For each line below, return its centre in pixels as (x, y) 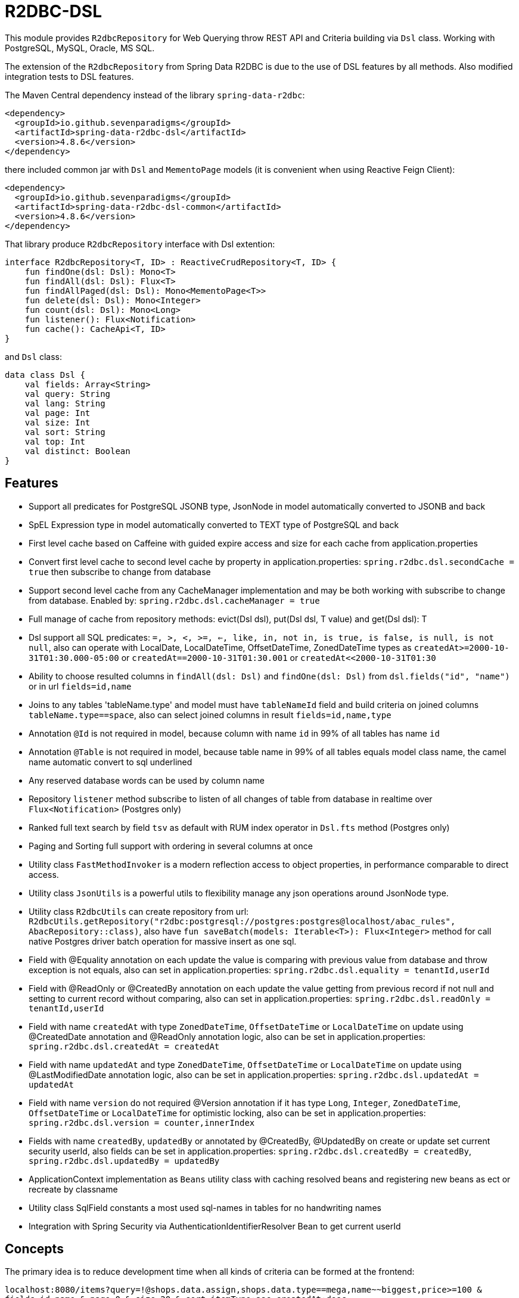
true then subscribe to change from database (120, 572)
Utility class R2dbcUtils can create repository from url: (139, 911)
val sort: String (65, 432)
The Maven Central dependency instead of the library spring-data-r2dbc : (155, 95)
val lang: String (65, 403)
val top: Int (55, 441)
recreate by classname (73, 1189)
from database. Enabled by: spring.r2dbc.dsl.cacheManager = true (174, 600)
